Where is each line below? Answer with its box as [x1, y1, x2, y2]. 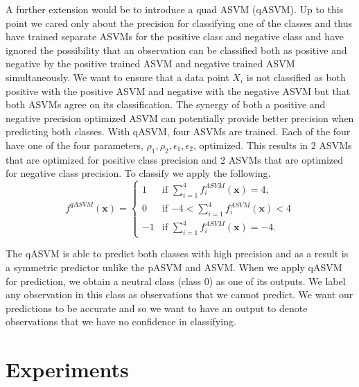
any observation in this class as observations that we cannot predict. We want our [6, 287, 353, 302]
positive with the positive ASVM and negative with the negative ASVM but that [6, 83, 351, 98]
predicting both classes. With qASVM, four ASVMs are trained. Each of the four [6, 124, 351, 139]
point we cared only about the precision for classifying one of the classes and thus [6, 15, 352, 30]
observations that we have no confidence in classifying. [6, 314, 236, 329]
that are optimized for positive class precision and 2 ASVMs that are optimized [6, 152, 344, 166]
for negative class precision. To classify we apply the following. [6, 166, 271, 180]
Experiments [6, 355, 129, 384]
